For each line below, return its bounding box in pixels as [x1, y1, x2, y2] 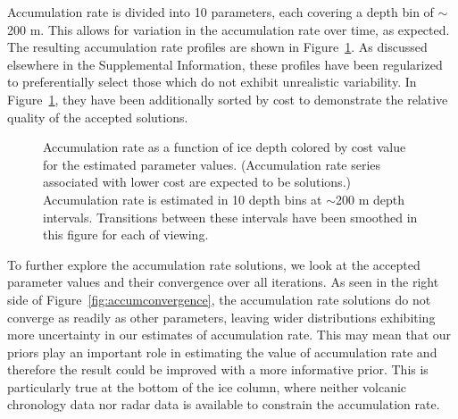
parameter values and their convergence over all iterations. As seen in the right [7, 272, 439, 291]
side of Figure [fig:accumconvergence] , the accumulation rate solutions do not [7, 289, 431, 308]
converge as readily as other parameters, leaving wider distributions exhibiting [7, 307, 436, 326]
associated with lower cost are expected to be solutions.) [43, 172, 351, 191]
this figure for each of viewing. [43, 225, 209, 244]
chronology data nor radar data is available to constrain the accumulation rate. [7, 395, 440, 414]
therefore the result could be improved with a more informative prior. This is [7, 360, 429, 379]
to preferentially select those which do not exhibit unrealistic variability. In [7, 72, 417, 91]
